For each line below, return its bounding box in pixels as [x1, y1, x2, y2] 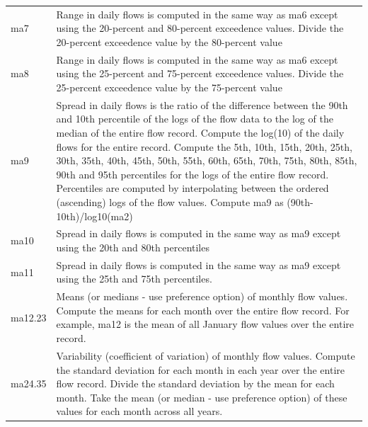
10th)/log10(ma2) [56, 208, 133, 223]
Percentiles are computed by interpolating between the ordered [56, 181, 329, 195]
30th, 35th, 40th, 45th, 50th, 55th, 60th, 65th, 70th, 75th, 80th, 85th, [56, 153, 357, 168]
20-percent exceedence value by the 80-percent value [56, 34, 282, 49]
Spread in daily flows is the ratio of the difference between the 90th [56, 97, 348, 112]
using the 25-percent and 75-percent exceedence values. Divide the [56, 66, 344, 81]
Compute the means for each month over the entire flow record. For [56, 302, 350, 317]
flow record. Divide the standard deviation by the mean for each [56, 376, 335, 391]
